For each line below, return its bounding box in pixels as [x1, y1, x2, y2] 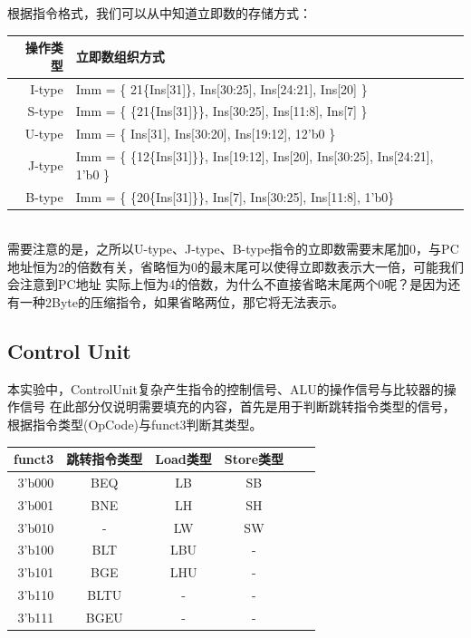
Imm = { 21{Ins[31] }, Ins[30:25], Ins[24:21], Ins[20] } [75, 79, 368, 98]
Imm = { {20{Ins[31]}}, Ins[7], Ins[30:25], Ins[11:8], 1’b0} [75, 187, 395, 206]
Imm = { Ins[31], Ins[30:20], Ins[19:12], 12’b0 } [75, 124, 336, 143]
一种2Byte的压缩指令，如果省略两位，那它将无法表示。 [19, 292, 344, 311]
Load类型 [155, 449, 212, 469]
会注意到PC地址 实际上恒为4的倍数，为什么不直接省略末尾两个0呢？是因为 [7, 275, 448, 294]
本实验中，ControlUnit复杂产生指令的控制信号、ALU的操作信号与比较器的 [7, 379, 444, 398]
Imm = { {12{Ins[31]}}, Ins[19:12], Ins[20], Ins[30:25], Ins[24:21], [75, 147, 434, 166]
